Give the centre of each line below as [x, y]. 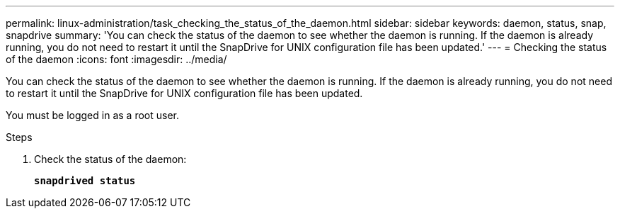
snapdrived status [85, 181]
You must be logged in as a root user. [92, 115]
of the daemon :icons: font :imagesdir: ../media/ [116, 59]
